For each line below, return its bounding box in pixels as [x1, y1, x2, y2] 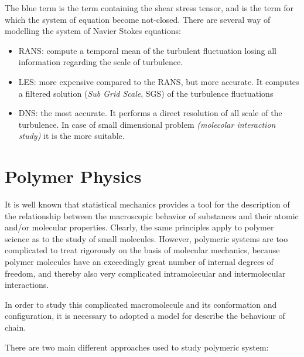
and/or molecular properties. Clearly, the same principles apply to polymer [5, 221, 274, 233]
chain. [5, 321, 26, 333]
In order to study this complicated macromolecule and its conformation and [5, 298, 277, 310]
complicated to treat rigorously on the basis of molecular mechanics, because [5, 244, 280, 256]
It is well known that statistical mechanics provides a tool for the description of [5, 198, 290, 210]
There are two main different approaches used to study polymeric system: [5, 341, 269, 353]
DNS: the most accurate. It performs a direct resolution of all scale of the [18, 107, 282, 119]
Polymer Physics [5, 164, 142, 188]
